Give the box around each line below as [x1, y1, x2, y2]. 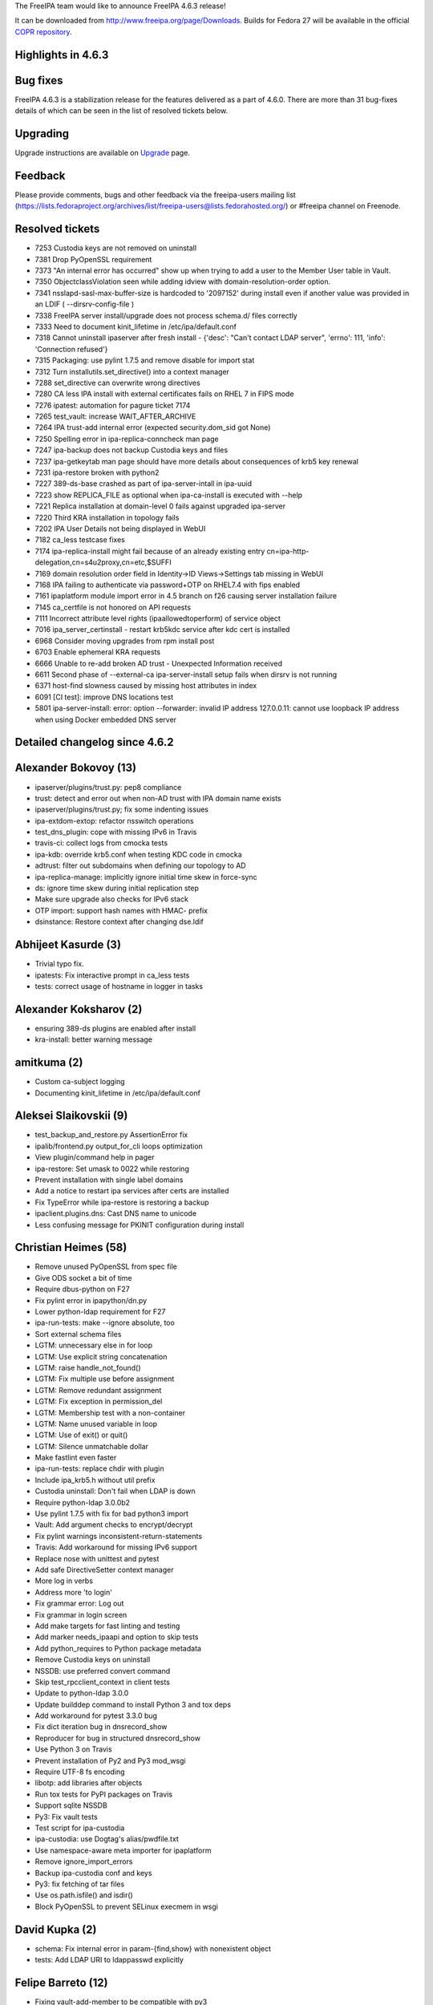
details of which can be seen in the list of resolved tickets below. [14, 106, 229, 115]
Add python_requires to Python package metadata [34, 1643, 202, 1653]
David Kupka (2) [14, 1922, 97, 1936]
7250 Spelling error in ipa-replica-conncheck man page [34, 434, 220, 444]
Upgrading [14, 127, 70, 140]
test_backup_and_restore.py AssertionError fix [34, 1130, 188, 1140]
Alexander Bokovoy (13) [14, 761, 136, 775]
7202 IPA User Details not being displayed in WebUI [34, 524, 206, 533]
